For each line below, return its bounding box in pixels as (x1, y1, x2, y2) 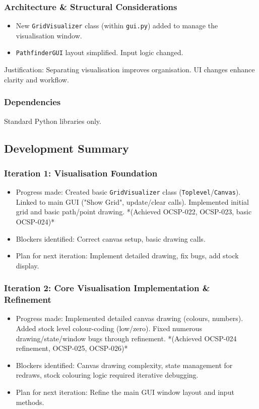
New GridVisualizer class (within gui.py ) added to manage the (16, 20, 218, 31)
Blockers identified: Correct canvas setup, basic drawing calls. (16, 233, 206, 244)
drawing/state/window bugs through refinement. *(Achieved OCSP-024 (16, 333, 237, 343)
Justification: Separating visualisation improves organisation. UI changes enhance (4, 64, 255, 75)
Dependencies (4, 96, 61, 108)
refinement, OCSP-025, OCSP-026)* (16, 343, 128, 353)
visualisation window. (16, 30, 82, 40)
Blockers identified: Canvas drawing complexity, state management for (16, 359, 233, 370)
